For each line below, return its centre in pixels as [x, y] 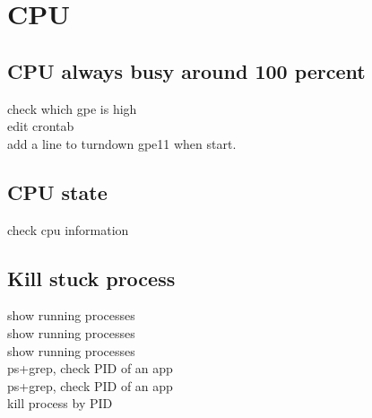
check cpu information [68, 229]
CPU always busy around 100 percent [186, 70]
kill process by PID [60, 403]
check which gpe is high [72, 108]
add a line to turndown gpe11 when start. [122, 143]
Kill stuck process [91, 278]
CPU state [57, 192]
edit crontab [41, 126]
